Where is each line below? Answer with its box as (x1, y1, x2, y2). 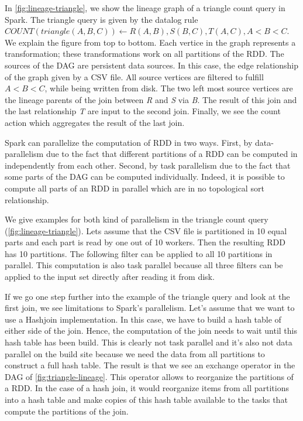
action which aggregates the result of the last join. (5, 116, 185, 128)
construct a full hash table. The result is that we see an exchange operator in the (5, 359, 295, 371)
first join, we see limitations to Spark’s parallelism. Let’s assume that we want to (5, 302, 295, 314)
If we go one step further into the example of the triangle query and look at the (5, 290, 290, 302)
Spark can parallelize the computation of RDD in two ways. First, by (5, 136, 253, 148)
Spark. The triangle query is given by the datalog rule (5, 13, 198, 25)
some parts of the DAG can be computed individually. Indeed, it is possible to (5, 170, 285, 183)
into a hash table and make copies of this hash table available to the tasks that (5, 393, 288, 405)
